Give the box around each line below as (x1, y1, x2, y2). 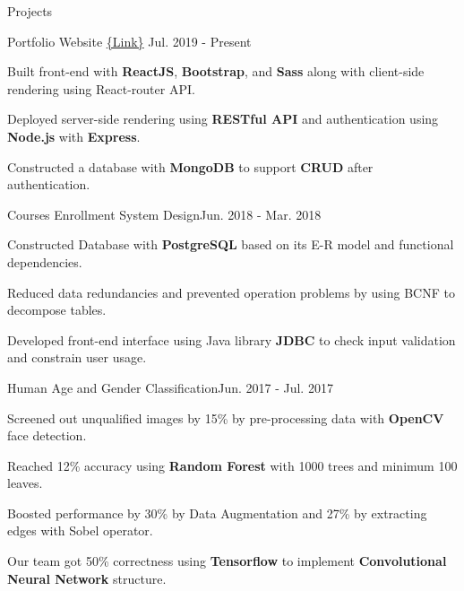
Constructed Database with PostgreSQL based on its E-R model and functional (7, 235, 454, 254)
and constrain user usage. (7, 348, 147, 367)
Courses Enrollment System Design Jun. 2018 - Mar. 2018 (7, 204, 322, 223)
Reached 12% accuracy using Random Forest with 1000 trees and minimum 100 (7, 456, 458, 474)
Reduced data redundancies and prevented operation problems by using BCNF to (7, 282, 455, 301)
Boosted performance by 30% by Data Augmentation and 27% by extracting (7, 503, 427, 522)
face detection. (7, 426, 87, 445)
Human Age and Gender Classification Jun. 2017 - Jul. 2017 (7, 378, 333, 396)
